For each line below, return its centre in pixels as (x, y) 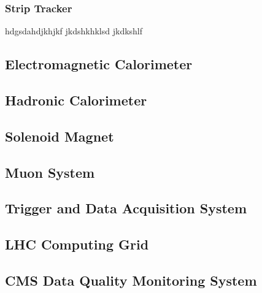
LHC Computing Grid (77, 244)
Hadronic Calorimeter (76, 100)
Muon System (50, 172)
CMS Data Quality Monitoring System (131, 280)
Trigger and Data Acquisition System (126, 208)
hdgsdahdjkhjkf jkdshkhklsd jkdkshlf (74, 31)
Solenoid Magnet (60, 136)
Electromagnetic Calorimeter (99, 64)
